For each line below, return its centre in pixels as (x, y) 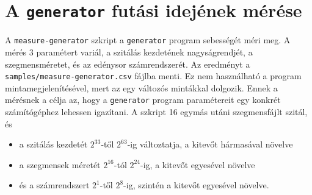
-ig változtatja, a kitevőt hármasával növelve (210, 144)
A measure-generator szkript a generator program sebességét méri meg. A (148, 40)
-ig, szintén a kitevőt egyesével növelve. (196, 185)
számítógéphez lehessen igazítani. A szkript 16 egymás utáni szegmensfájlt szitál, (156, 112)
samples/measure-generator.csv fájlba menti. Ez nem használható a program (153, 76)
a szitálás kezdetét (53, 144)
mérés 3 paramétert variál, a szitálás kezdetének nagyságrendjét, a (129, 51)
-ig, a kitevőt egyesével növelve (198, 164)
